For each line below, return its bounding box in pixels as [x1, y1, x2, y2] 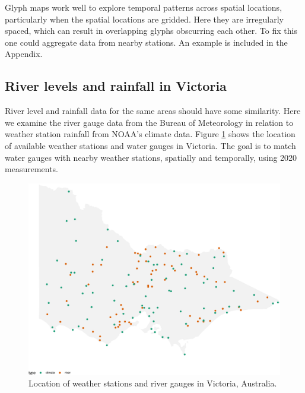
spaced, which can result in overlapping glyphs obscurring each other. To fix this [5, 24, 297, 37]
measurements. [5, 163, 59, 175]
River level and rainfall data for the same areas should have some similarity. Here [5, 104, 301, 117]
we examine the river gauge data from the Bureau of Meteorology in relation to [5, 116, 294, 128]
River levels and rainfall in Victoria [5, 77, 227, 95]
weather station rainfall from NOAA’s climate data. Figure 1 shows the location [5, 128, 296, 140]
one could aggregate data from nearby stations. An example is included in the [5, 36, 288, 48]
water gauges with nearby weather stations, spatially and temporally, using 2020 [5, 151, 297, 163]
